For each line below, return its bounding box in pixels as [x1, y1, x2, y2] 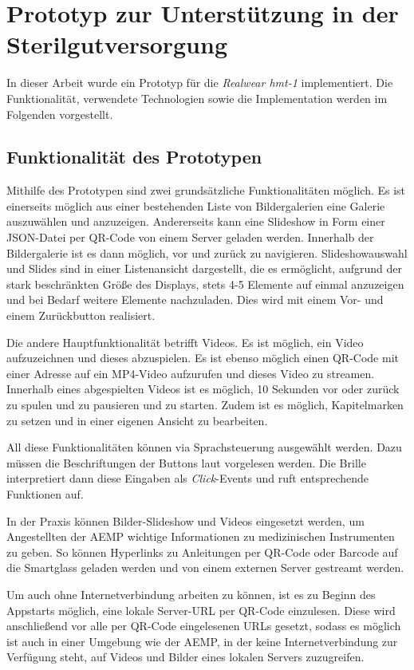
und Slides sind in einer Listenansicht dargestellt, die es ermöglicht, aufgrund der [6, 260, 402, 277]
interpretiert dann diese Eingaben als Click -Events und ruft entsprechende [6, 470, 369, 487]
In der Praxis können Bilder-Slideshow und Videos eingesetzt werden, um [6, 512, 365, 529]
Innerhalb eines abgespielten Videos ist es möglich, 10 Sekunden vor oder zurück [6, 380, 400, 397]
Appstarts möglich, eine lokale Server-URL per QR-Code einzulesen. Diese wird [6, 601, 396, 618]
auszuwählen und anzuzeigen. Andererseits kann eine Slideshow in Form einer [6, 213, 385, 230]
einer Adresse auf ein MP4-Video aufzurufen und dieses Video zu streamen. [6, 365, 375, 381]
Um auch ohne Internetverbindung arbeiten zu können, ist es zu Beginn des [6, 585, 376, 602]
